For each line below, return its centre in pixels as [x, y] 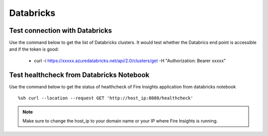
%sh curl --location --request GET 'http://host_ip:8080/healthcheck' [106, 98]
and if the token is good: [34, 49]
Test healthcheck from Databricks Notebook [79, 75]
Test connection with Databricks [61, 31]
